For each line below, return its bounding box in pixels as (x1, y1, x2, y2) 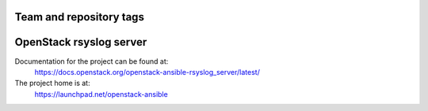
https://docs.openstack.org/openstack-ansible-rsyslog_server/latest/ (34, 67, 261, 76)
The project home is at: (14, 79, 90, 88)
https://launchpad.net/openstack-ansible (34, 89, 168, 98)
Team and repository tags (14, 10, 144, 24)
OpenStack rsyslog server (14, 35, 147, 49)
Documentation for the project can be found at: (14, 56, 169, 66)
